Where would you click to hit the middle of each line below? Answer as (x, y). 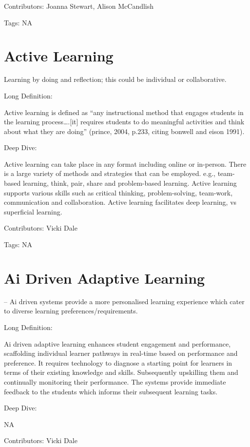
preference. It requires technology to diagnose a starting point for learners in (118, 362)
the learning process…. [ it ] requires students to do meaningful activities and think (124, 122)
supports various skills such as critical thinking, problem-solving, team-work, (118, 192)
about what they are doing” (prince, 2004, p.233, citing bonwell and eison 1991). (124, 131)
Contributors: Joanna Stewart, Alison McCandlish (79, 6)
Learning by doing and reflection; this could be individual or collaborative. (115, 79)
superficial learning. (33, 211)
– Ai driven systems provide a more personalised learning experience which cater (124, 301)
